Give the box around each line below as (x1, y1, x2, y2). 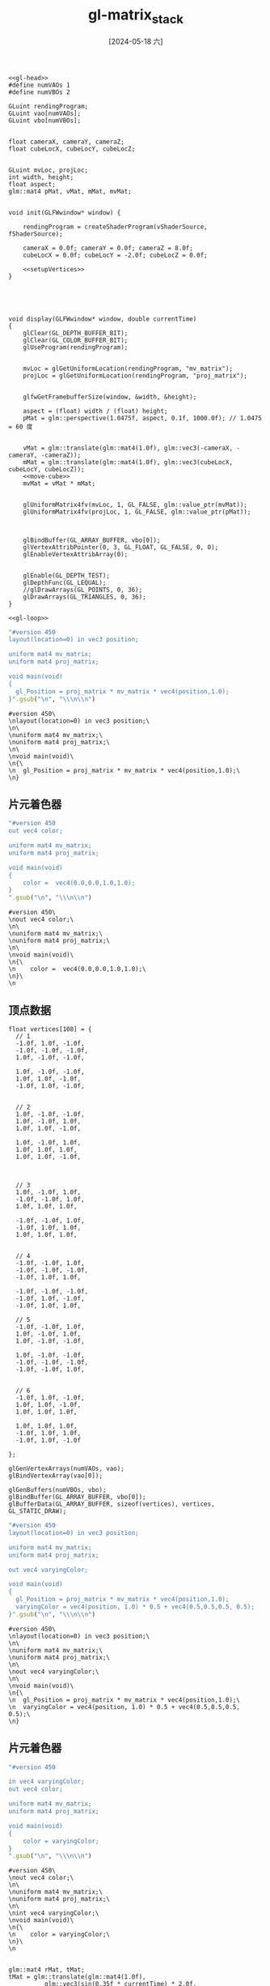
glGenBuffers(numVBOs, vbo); (8, 1486, 107, 1494)
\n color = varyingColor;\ (8, 1930, 111, 1939)
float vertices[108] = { (8, 1025, 92, 1033)
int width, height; (8, 173, 74, 181)
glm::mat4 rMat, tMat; (8, 1966, 85, 1974)
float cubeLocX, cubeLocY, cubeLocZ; (8, 144, 136, 153)
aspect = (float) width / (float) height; (23, 407, 168, 415)
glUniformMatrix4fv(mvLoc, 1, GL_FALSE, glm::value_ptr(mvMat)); (23, 501, 248, 509)
